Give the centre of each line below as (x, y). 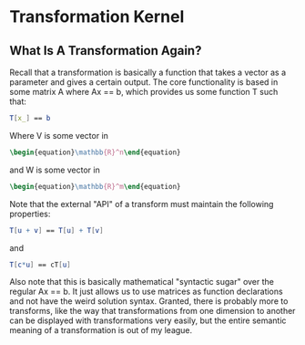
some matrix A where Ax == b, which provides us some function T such (144, 92)
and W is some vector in (55, 170)
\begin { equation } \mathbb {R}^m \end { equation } (95, 186)
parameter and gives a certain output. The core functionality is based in (144, 82)
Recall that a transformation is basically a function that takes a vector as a (148, 72)
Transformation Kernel (97, 17)
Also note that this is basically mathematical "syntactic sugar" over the (142, 282)
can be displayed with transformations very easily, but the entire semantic (148, 320)
